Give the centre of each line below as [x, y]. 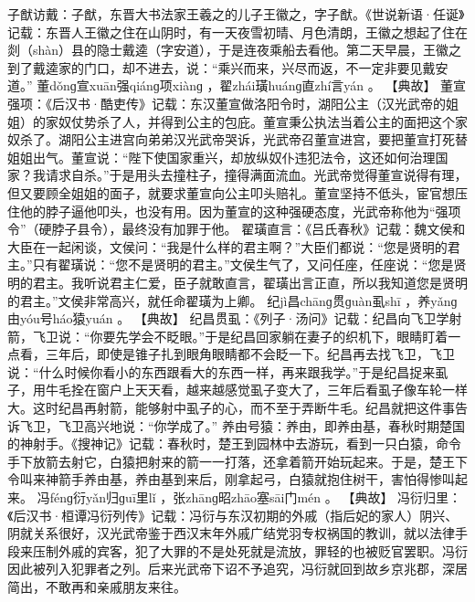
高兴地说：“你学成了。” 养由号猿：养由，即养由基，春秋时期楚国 [274, 425]
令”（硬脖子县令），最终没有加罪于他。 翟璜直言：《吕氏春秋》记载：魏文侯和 [237, 229]
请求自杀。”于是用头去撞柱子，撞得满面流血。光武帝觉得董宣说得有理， [256, 175]
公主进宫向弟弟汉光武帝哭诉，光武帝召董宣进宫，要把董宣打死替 [275, 139]
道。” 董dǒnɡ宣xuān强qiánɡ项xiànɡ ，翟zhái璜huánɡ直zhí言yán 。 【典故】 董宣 [237, 85]
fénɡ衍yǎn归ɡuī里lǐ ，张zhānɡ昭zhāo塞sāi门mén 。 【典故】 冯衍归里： [256, 497]
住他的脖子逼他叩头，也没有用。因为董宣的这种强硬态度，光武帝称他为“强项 [234, 211]
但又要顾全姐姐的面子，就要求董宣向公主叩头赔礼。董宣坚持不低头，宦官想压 [237, 192]
